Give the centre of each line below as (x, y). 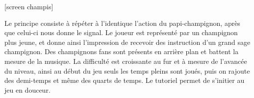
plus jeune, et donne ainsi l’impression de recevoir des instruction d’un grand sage (127, 42)
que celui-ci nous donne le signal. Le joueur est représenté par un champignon (121, 32)
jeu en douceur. (27, 89)
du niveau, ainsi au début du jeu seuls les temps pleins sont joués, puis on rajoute (127, 70)
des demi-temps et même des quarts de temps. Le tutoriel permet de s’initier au (125, 80)
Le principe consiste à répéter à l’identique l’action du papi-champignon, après (122, 23)
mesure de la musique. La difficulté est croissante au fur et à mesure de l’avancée (126, 61)
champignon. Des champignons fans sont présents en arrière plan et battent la (122, 51)
